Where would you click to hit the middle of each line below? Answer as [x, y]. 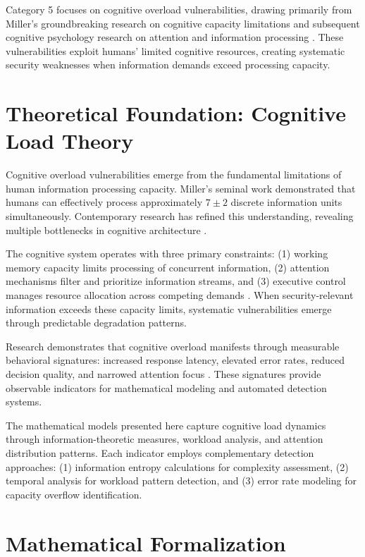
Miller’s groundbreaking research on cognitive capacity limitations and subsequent [183, 23]
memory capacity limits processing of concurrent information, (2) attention [168, 267]
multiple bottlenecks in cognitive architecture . [106, 229]
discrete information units [286, 202]
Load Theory [70, 141]
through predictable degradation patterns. [96, 323]
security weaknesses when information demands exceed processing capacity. [168, 65]
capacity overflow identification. [74, 494]
